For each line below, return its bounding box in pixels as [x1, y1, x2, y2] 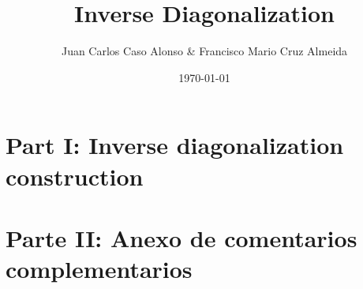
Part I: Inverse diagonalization [6, 129, 344, 161]
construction [6, 160, 144, 192]
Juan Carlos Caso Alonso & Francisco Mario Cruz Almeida [61, 43, 348, 59]
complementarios [6, 253, 193, 285]
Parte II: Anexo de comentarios [6, 221, 357, 253]
